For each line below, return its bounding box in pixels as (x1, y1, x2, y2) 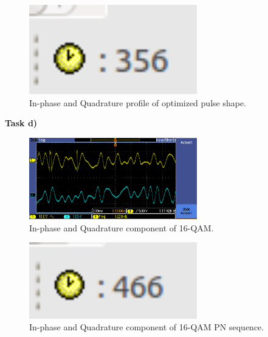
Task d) (5, 117, 38, 129)
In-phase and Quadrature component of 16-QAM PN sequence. (29, 321, 264, 333)
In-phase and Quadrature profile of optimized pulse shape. (29, 96, 246, 109)
